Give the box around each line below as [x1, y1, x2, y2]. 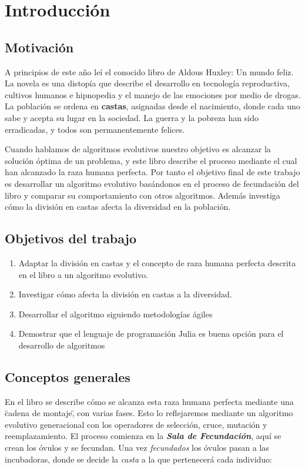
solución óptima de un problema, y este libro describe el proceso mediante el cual [5, 154, 297, 166]
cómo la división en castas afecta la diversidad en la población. [5, 200, 231, 213]
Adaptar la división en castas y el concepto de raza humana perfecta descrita [18, 256, 296, 269]
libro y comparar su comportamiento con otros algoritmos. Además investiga [5, 189, 280, 201]
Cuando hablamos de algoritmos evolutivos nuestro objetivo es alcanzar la [5, 143, 271, 155]
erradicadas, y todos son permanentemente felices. [5, 123, 185, 135]
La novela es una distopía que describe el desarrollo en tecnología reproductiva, [5, 77, 290, 89]
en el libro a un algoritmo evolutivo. [18, 268, 149, 280]
